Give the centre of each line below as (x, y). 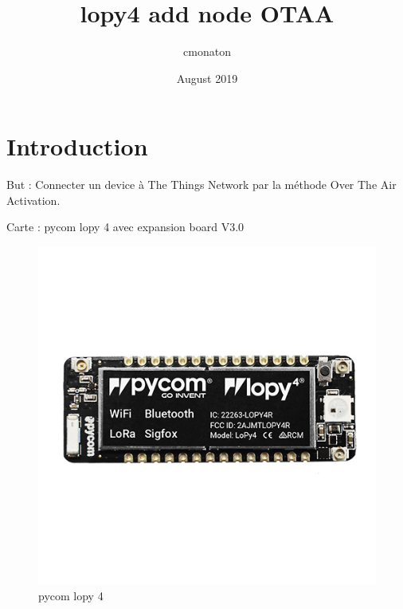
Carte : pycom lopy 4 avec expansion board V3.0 (125, 227)
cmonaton (207, 51)
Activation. (33, 200)
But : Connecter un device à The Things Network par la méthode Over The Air (201, 185)
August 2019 (207, 78)
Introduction (77, 146)
